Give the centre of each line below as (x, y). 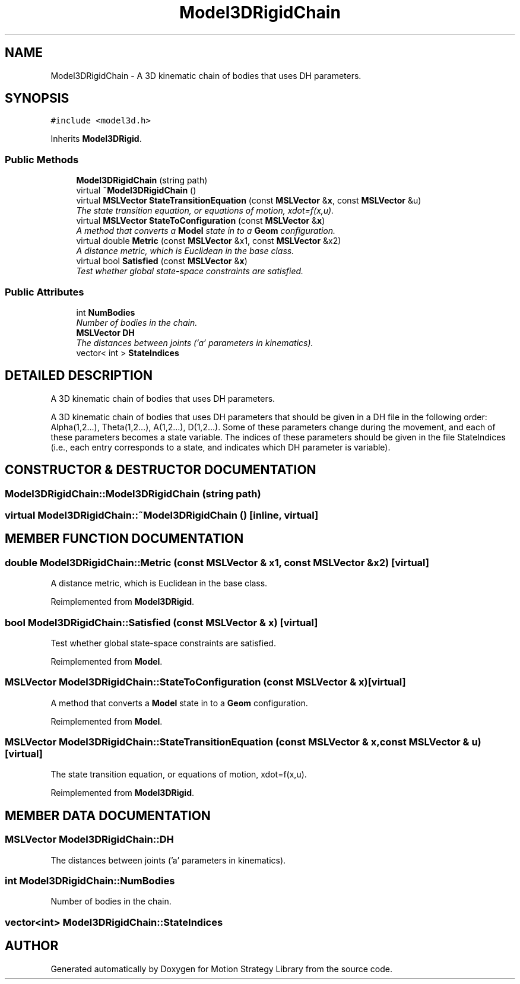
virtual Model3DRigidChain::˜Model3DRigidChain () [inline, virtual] (162, 515)
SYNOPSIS (37, 99)
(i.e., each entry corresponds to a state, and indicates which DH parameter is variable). (221, 447)
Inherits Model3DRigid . (96, 139)
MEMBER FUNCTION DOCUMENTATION (124, 539)
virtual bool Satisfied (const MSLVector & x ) (162, 261)
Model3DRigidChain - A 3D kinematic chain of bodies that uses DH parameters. (206, 75)
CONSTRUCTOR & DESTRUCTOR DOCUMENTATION (161, 470)
